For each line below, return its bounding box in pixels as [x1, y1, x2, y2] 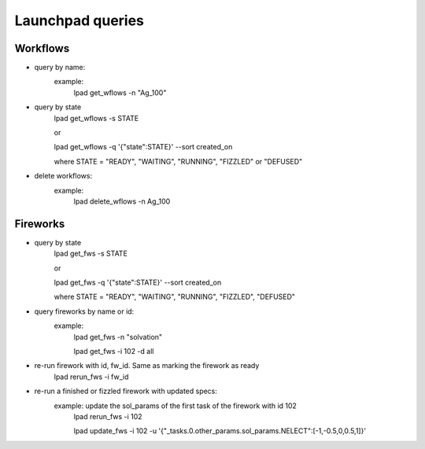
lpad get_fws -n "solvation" [73, 332, 163, 341]
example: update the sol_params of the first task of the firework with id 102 [54, 401, 297, 410]
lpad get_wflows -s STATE [54, 113, 139, 123]
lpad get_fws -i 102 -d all [73, 347, 154, 355]
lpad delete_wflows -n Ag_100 [73, 197, 171, 206]
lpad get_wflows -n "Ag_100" [73, 87, 167, 98]
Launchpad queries [14, 12, 145, 29]
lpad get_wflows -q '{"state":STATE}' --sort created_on [54, 142, 233, 152]
